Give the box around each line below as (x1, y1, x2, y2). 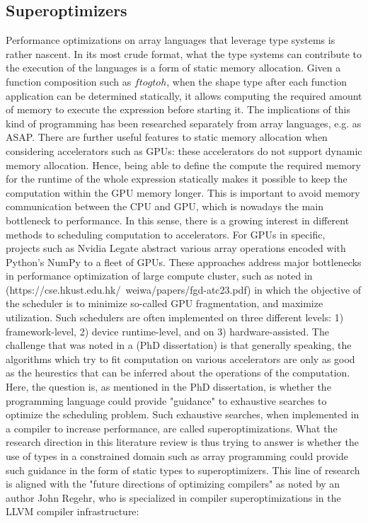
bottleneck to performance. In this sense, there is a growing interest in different (6, 212, 350, 227)
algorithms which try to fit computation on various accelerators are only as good (6, 351, 355, 366)
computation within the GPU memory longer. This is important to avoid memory (6, 185, 360, 200)
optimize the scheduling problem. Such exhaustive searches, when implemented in (6, 407, 360, 422)
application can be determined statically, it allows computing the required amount (6, 88, 362, 103)
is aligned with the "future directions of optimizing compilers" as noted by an (6, 476, 340, 491)
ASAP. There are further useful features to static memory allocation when (6, 130, 328, 144)
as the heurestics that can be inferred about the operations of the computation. (6, 365, 350, 380)
